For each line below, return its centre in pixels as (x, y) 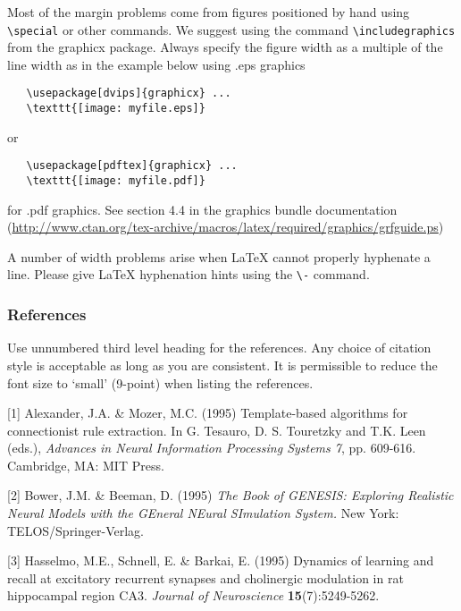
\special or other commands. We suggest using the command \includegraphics (231, 29)
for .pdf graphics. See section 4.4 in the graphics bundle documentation (202, 209)
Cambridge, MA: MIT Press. (86, 465)
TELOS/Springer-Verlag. (75, 530)
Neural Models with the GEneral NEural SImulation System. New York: (203, 513)
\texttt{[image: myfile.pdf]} (116, 181)
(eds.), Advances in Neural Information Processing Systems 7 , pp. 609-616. (212, 448)
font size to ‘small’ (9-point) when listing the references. (160, 382)
